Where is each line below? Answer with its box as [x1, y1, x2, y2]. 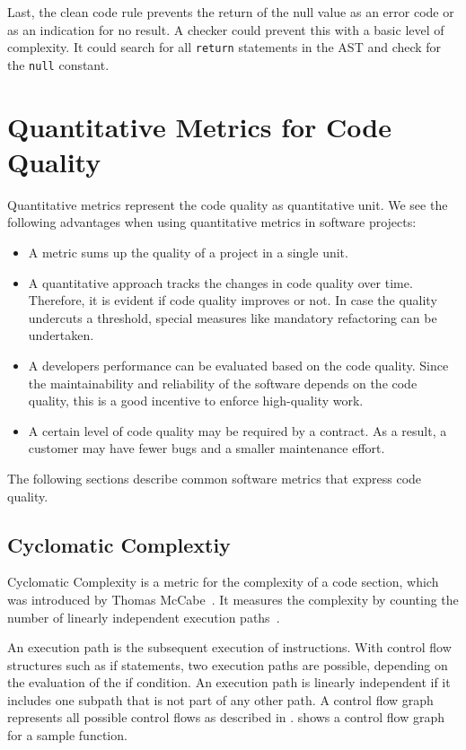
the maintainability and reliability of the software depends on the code [28, 373, 418, 392]
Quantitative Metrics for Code [7, 108, 392, 144]
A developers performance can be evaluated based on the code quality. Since [28, 355, 449, 374]
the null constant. [7, 55, 110, 74]
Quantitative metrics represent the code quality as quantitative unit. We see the [7, 195, 448, 214]
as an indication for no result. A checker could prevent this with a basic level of [7, 20, 444, 39]
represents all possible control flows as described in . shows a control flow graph [7, 708, 445, 727]
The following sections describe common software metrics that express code [7, 468, 422, 487]
